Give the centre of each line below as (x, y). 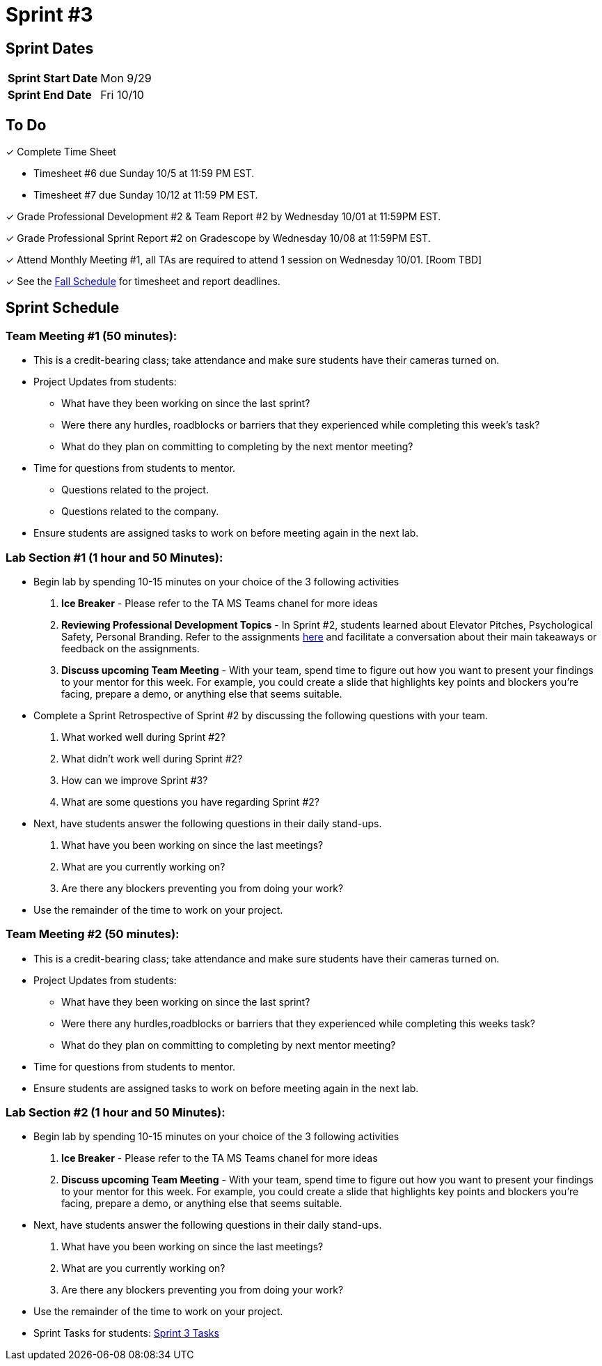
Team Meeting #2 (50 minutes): (93, 934)
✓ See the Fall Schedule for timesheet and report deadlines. (143, 282)
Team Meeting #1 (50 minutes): (92, 336)
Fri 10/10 (122, 95)
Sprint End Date (50, 95)
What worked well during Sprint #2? (143, 737)
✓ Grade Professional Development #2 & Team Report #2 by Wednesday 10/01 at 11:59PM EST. (223, 217)
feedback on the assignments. (130, 648)
